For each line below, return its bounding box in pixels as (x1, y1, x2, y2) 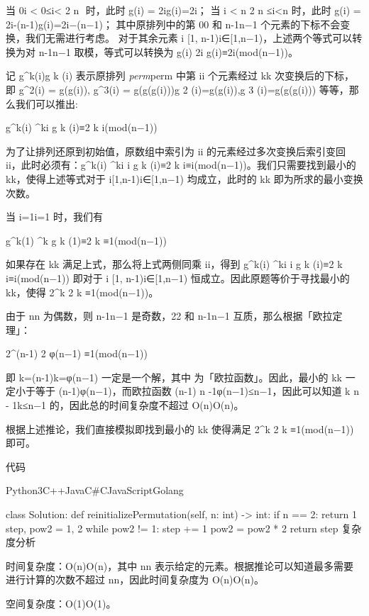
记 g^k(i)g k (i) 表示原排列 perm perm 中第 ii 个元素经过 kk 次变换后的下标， (6, 68, 355, 83)
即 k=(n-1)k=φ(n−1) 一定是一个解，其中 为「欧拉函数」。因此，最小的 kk (6, 369, 342, 384)
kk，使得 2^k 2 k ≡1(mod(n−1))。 (6, 284, 159, 299)
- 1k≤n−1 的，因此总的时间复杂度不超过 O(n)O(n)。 (6, 398, 244, 413)
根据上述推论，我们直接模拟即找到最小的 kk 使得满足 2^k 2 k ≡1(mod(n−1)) (6, 421, 354, 436)
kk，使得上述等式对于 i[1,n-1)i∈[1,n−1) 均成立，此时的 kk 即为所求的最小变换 (6, 171, 363, 186)
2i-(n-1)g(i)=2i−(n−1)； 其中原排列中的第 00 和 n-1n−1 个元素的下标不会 (6, 16, 341, 31)
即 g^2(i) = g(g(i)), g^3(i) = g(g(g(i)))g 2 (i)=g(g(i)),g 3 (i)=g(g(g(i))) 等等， (6, 82, 349, 96)
